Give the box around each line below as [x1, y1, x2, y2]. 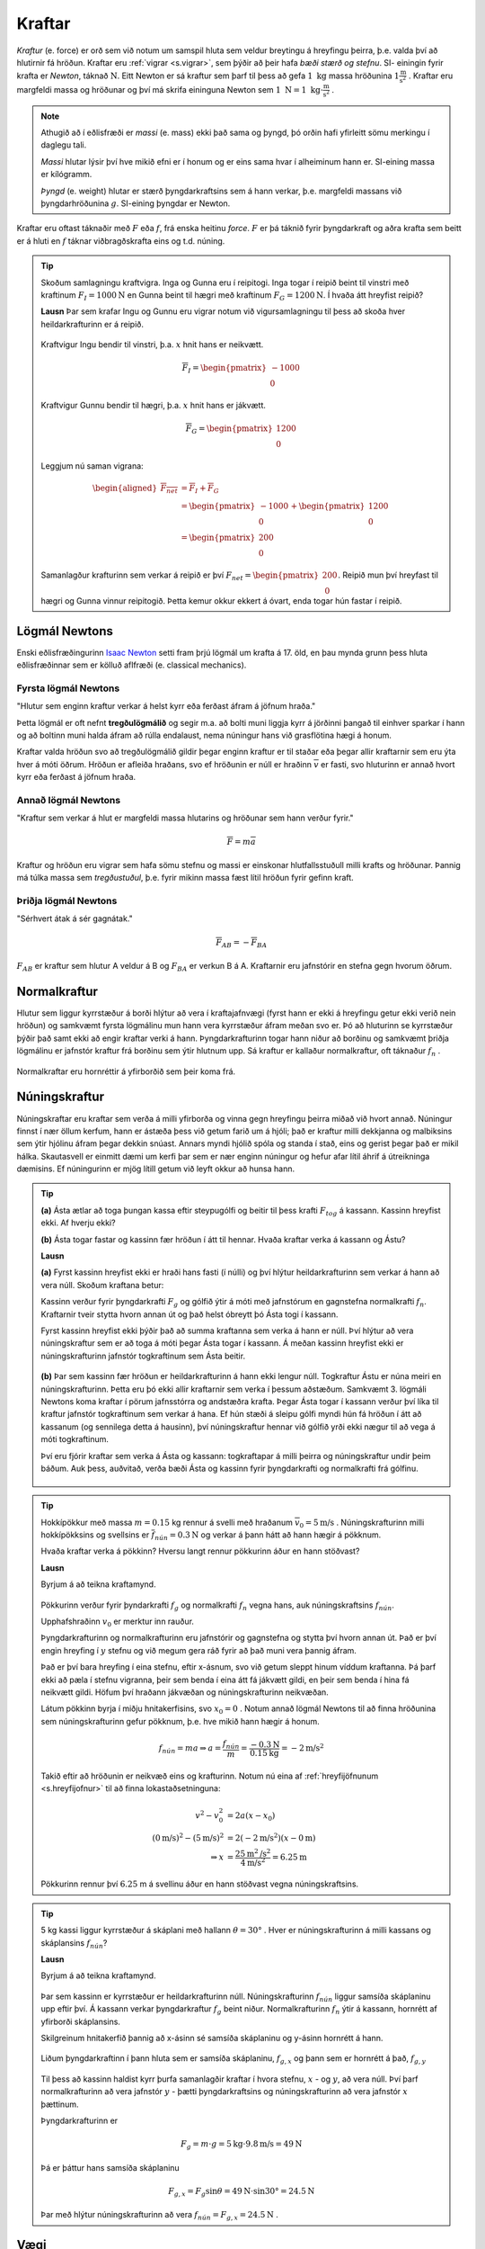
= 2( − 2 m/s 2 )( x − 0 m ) [226, 1831, 316, 1843]
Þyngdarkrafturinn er [40, 2115, 119, 2126]
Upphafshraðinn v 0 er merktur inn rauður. [40, 1616, 195, 1628]
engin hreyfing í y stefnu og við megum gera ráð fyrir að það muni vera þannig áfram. [40, 1644, 357, 1655]
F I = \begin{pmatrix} [181, 363, 267, 375]
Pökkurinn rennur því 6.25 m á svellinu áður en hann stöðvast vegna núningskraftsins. [40, 1878, 359, 1889]
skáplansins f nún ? [40, 1937, 108, 1950]
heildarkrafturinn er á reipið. [40, 318, 144, 329]
